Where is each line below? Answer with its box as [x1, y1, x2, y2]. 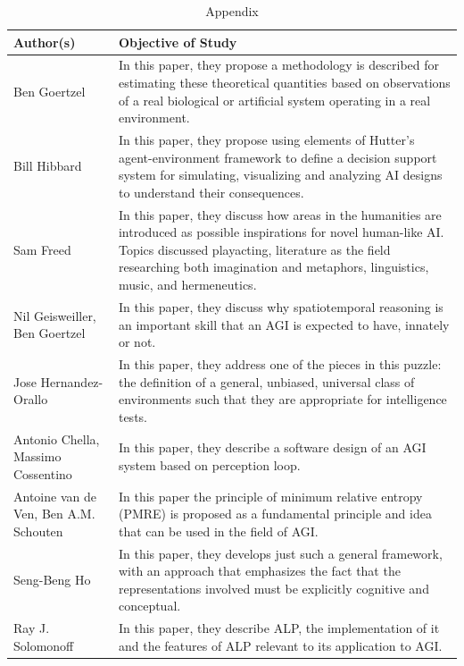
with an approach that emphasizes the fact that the [118, 561, 401, 580]
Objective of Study [118, 32, 237, 51]
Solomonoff [13, 636, 74, 654]
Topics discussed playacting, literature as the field [118, 240, 391, 258]
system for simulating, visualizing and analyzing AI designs [118, 165, 443, 184]
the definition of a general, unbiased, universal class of [118, 372, 415, 391]
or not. [118, 333, 156, 351]
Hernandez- [40, 372, 104, 391]
